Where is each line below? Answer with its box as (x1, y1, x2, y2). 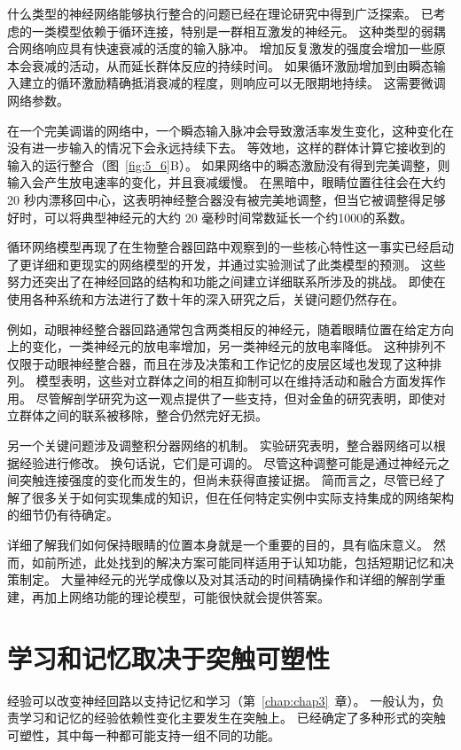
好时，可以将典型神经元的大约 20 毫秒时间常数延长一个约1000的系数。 (7, 207, 413, 226)
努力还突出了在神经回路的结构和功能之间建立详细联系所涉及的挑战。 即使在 (7, 272, 446, 291)
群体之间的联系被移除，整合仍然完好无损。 (19, 406, 268, 425)
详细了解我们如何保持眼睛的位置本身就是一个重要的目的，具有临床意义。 (7, 535, 429, 554)
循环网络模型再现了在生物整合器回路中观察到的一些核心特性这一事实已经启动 (7, 238, 454, 256)
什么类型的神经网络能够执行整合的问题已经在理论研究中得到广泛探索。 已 (7, 4, 434, 22)
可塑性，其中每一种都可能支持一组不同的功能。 (7, 725, 280, 744)
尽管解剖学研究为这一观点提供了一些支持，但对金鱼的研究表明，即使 (35, 388, 434, 407)
